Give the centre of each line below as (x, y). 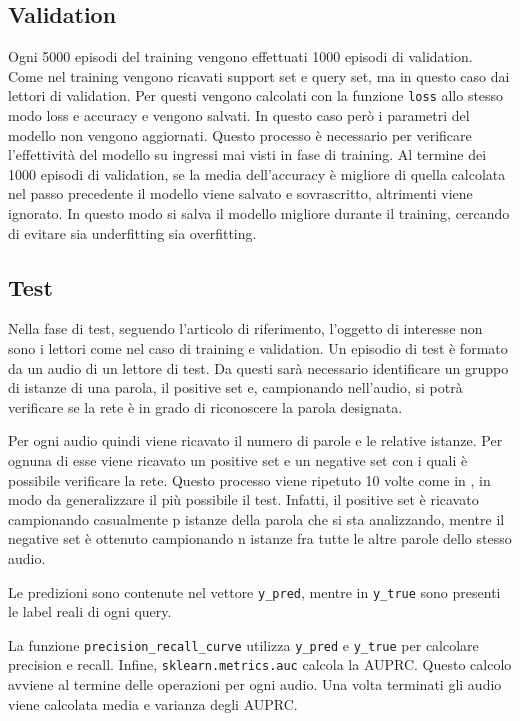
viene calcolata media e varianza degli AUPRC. (153, 703)
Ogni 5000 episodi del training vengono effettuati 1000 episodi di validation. (240, 56)
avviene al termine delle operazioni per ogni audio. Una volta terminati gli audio (255, 684)
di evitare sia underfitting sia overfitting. (132, 232)
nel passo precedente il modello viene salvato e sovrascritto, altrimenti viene (240, 193)
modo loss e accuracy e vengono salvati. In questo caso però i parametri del (239, 115)
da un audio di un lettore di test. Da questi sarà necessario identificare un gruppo (258, 367)
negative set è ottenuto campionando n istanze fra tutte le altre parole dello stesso (260, 538)
